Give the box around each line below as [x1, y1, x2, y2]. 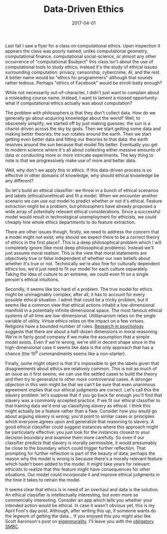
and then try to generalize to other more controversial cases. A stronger [5, 376, 153, 382]
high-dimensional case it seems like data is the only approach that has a [5, 344, 154, 350]
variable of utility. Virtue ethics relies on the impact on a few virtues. [5, 318, 145, 324]
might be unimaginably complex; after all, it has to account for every [5, 291, 145, 297]
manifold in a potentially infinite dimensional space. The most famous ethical [5, 307, 163, 313]
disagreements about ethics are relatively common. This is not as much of [5, 365, 157, 371]
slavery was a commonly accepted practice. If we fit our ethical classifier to [5, 397, 161, 403]
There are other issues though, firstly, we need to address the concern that [5, 228, 160, 235]
